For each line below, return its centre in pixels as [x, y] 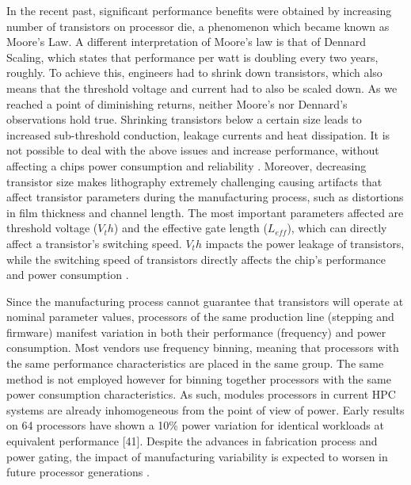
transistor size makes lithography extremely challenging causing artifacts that [194, 181]
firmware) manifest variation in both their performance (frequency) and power [196, 332]
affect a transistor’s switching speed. [94, 243]
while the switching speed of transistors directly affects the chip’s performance [196, 259]
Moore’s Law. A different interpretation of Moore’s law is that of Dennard [186, 42]
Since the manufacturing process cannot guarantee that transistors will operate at [205, 301]
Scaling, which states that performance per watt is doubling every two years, [192, 57]
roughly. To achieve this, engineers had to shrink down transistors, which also [194, 73]
